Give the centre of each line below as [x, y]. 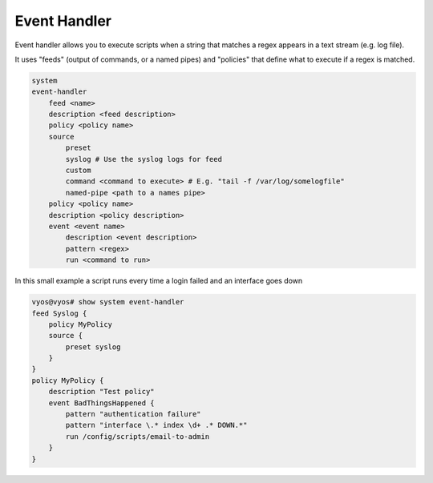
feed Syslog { [59, 313]
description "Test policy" [102, 392]
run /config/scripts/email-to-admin [138, 436]
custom [78, 171]
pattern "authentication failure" [133, 414]
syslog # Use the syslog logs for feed [144, 159]
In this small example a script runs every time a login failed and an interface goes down [159, 281]
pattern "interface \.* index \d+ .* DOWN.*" [156, 425]
